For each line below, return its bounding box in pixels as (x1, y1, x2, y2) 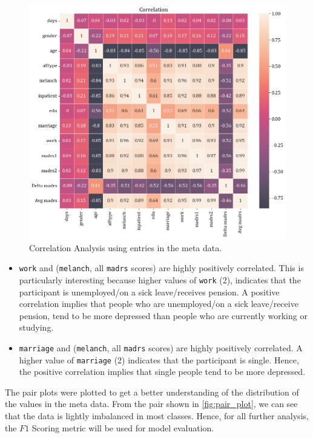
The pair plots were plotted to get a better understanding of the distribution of (5, 385, 299, 398)
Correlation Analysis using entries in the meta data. (29, 241, 222, 254)
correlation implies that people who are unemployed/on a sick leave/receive (19, 297, 298, 310)
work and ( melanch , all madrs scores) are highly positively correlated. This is (19, 261, 304, 274)
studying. (19, 321, 54, 334)
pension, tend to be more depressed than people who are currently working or (19, 309, 308, 322)
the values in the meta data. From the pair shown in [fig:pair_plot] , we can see (5, 397, 298, 410)
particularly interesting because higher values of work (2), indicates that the (19, 273, 301, 286)
